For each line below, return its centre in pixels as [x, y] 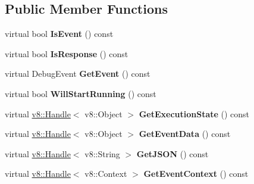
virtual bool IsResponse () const [67, 53]
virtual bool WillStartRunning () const [81, 93]
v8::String [102, 153]
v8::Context [106, 174]
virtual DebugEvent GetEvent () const [78, 74]
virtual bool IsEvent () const [59, 34]
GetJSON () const [173, 153]
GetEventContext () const [196, 174]
